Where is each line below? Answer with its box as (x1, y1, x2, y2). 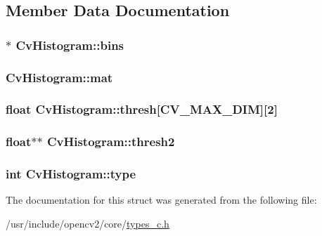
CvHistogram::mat (6, 68, 113, 86)
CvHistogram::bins (15, 36, 124, 53)
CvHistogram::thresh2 (46, 133, 175, 150)
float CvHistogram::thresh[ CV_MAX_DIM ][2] (6, 100, 278, 118)
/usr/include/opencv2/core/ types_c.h (6, 216, 169, 230)
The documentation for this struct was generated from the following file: (6, 192, 317, 207)
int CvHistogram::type (6, 165, 136, 183)
